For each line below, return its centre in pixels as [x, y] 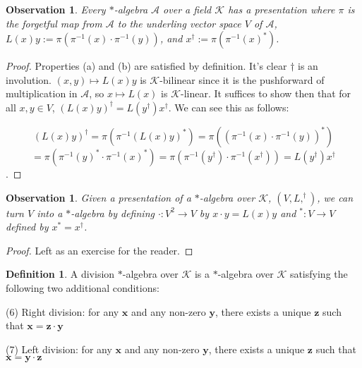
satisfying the [319, 274]
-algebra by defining [113, 213]
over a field [187, 9]
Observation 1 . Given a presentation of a [98, 197]
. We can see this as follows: [229, 107]
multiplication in [42, 93]
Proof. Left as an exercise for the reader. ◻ [99, 250]
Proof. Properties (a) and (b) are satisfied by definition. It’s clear [146, 66]
